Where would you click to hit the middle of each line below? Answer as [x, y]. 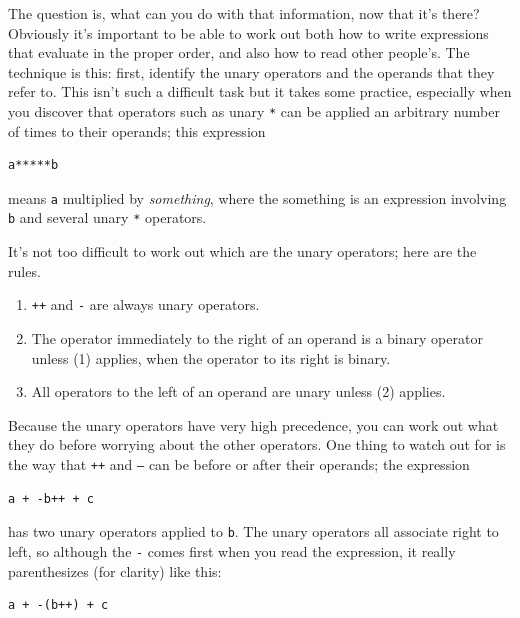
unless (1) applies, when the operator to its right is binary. [211, 357]
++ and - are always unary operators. [145, 304]
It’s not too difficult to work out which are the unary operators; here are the [242, 251]
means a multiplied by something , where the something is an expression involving [257, 197]
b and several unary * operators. [107, 217]
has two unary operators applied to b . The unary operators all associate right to [253, 531]
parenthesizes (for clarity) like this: [115, 570]
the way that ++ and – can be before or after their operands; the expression [239, 463]
